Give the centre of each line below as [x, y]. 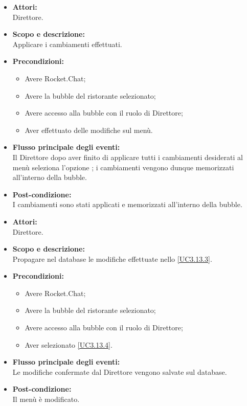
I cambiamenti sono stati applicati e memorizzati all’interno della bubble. [127, 204]
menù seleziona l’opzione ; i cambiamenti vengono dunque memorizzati [123, 167]
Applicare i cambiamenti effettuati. [67, 44]
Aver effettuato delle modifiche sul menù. [89, 130]
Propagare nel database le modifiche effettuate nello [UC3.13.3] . [112, 258]
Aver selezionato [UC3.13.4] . [69, 344]
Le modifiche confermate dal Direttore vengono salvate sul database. [120, 371]
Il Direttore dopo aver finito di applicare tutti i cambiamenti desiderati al [128, 157]
